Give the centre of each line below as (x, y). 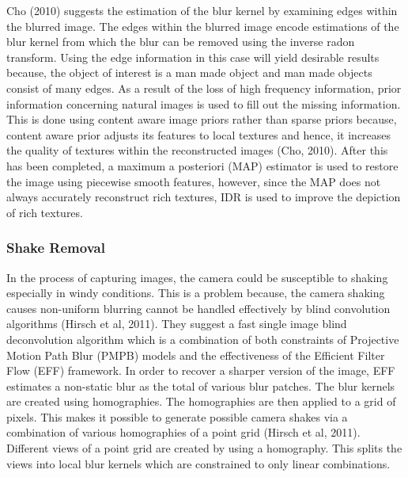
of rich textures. (45, 212)
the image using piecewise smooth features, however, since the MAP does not (194, 181)
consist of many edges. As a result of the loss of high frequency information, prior (204, 88)
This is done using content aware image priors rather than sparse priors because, (202, 119)
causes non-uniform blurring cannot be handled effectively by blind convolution (198, 308)
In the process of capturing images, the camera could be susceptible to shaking (197, 277)
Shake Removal (56, 248)
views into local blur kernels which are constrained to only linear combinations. (198, 463)
